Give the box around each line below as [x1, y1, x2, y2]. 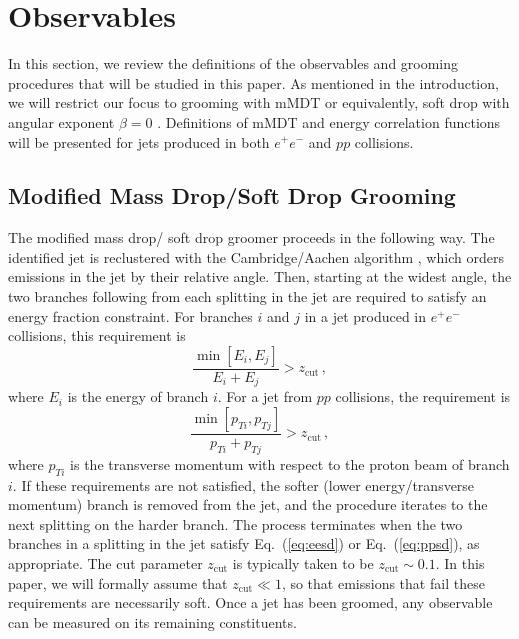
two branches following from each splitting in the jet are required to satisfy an [8, 286, 487, 307]
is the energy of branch [67, 386, 209, 407]
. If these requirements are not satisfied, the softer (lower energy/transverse [12, 474, 475, 495]
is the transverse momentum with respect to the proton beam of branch [70, 453, 510, 474]
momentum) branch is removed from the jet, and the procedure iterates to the [8, 494, 488, 515]
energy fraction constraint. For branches [8, 305, 253, 326]
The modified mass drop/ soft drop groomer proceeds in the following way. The [8, 227, 495, 248]
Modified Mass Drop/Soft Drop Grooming [8, 180, 456, 211]
